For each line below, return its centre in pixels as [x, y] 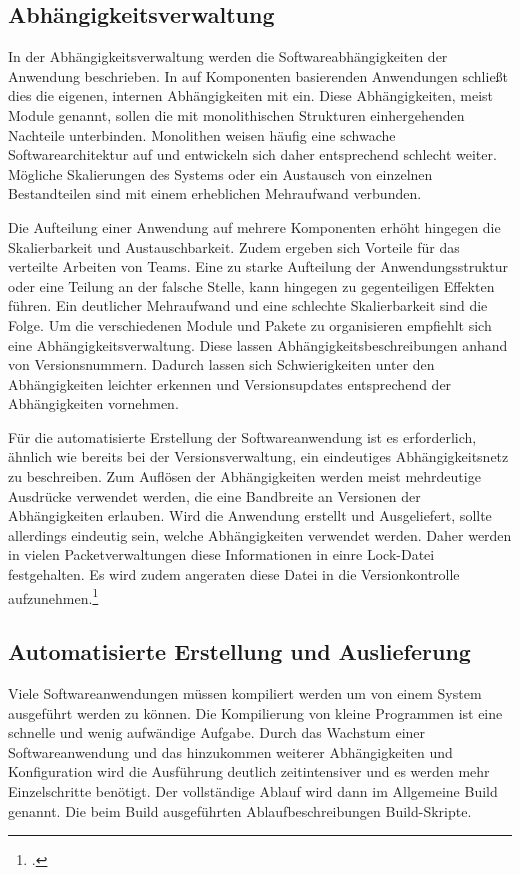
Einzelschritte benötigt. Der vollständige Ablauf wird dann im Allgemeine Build [253, 791]
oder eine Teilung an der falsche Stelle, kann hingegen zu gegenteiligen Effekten [251, 285]
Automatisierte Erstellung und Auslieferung [239, 651]
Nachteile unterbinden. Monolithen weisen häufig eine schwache [202, 134]
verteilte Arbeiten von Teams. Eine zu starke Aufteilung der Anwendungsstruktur [258, 266]
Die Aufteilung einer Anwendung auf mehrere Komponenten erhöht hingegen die [254, 226]
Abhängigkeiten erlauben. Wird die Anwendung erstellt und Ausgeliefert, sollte [250, 515]
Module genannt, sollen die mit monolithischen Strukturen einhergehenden [236, 114]
